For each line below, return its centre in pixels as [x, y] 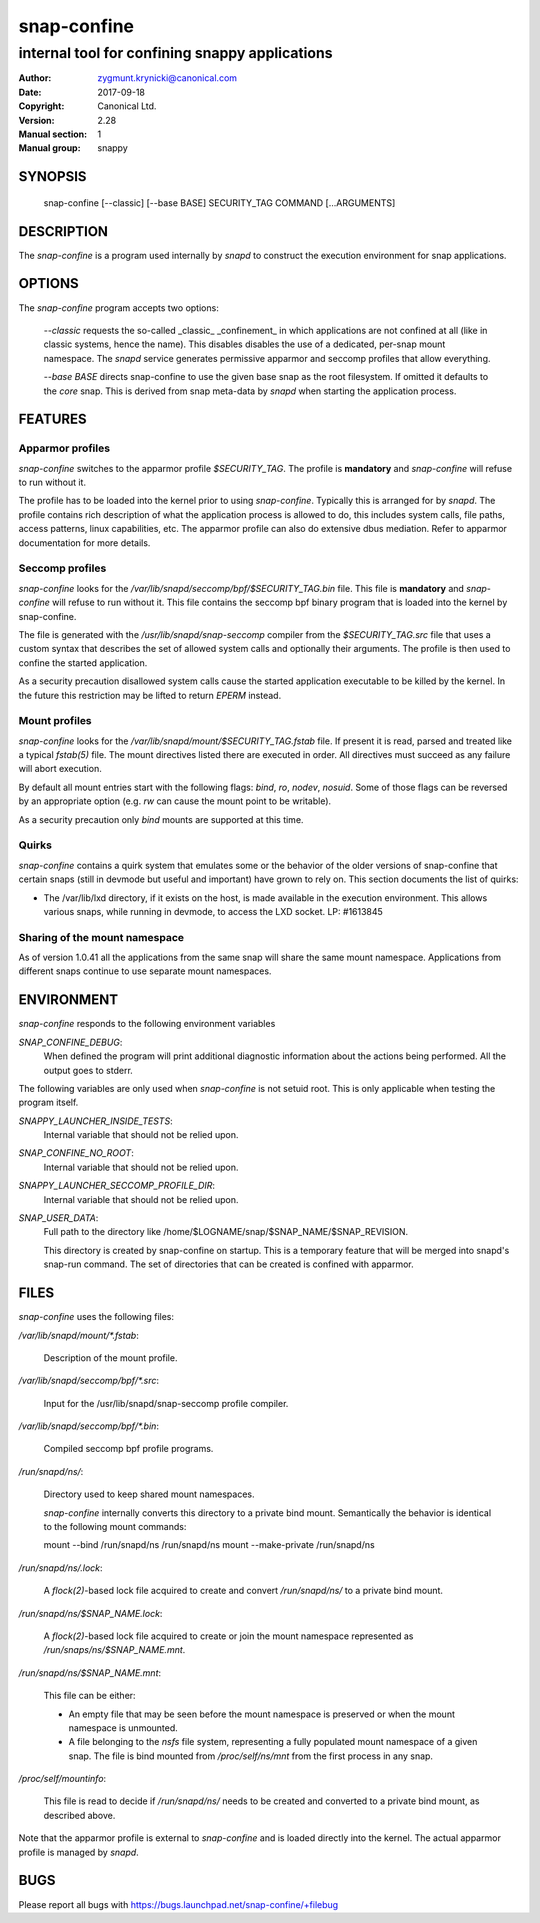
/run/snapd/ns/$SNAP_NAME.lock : [90, 1613]
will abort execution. [60, 769]
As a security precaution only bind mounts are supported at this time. [161, 819]
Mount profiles [55, 721]
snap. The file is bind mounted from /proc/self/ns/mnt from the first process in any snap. [251, 1756]
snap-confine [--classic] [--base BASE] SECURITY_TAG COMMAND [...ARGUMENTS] [219, 202]
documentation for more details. [84, 542]
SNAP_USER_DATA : [58, 1218]
